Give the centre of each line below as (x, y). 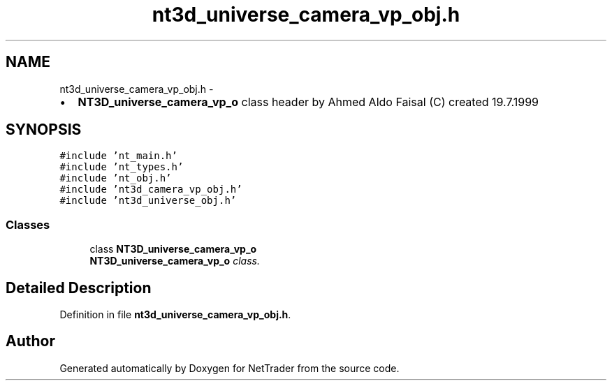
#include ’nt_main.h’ (118, 156)
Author (30, 341)
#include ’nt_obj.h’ (116, 178)
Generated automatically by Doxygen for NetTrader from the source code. (229, 368)
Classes (28, 224)
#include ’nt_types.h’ (122, 167)
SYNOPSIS (44, 130)
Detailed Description (79, 288)
